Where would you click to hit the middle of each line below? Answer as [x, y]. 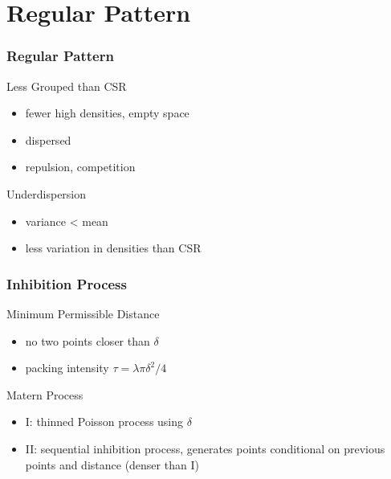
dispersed [48, 139]
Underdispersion [47, 193]
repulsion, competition [80, 167]
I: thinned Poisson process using [104, 422]
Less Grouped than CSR [67, 86]
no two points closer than [88, 340]
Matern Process [45, 394]
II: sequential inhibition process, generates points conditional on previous [205, 448]
